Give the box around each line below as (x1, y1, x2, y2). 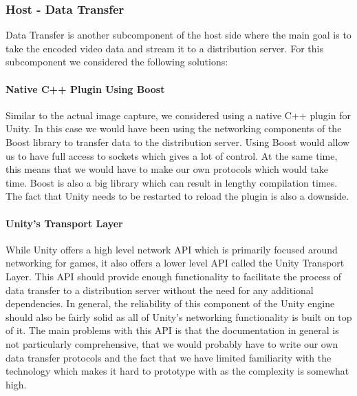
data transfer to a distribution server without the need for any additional (6, 282, 314, 297)
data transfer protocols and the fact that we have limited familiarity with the (6, 350, 332, 364)
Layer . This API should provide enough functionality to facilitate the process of (6, 269, 342, 283)
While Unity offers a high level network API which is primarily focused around (6, 242, 338, 256)
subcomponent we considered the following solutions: (6, 54, 228, 69)
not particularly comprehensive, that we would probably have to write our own (6, 336, 338, 351)
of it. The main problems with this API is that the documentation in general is (6, 323, 339, 337)
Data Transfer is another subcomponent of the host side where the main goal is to (6, 28, 351, 42)
